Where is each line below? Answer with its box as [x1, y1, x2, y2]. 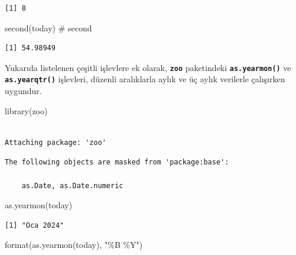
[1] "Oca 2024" [5, 221, 64, 230]
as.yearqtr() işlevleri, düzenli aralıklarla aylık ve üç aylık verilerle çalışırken [5, 73, 285, 85]
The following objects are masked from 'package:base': [5, 158, 229, 167]
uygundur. [5, 85, 42, 97]
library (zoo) [5, 104, 48, 117]
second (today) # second [5, 21, 92, 34]
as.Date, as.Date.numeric [21, 181, 123, 190]
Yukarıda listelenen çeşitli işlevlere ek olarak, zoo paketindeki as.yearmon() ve [5, 61, 291, 73]
